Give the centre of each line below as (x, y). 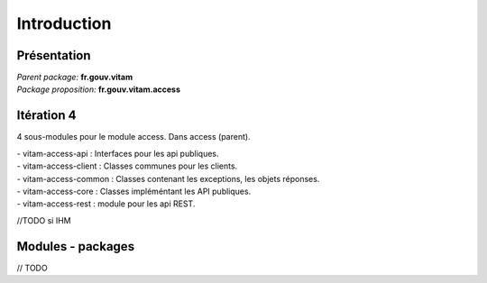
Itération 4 (46, 116)
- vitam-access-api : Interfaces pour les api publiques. (118, 153)
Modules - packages (76, 246)
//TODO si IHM (44, 220)
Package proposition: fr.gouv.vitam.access (98, 89)
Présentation (54, 55)
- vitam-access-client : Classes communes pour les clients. (127, 166)
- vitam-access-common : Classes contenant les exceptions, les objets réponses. (168, 178)
